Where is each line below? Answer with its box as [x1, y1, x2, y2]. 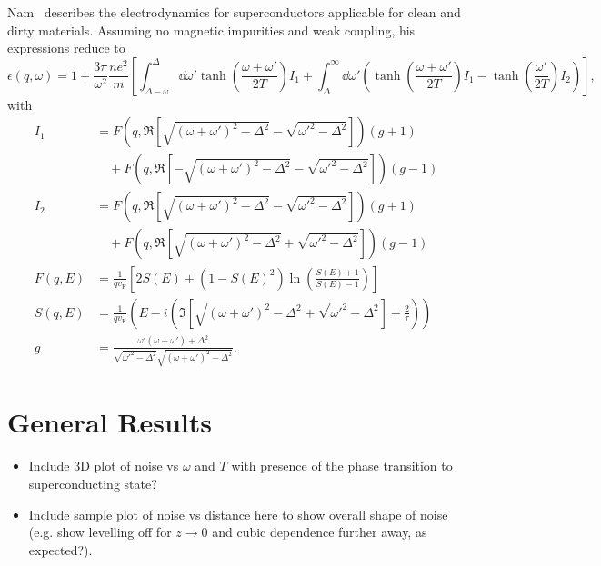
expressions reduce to [7, 38, 125, 57]
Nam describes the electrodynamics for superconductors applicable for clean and [7, 3, 461, 21]
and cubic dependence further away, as [212, 522, 427, 541]
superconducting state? [28, 473, 157, 492]
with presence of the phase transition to [231, 456, 453, 475]
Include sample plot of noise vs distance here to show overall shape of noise [28, 504, 448, 523]
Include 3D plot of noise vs [28, 456, 179, 475]
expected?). [28, 540, 93, 559]
